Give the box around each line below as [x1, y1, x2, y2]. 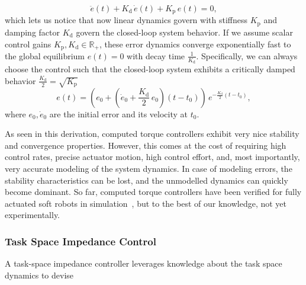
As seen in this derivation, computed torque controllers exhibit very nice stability [5, 127, 299, 140]
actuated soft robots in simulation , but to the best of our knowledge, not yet [5, 197, 287, 209]
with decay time [127, 49, 185, 62]
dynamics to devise [5, 268, 74, 281]
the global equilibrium [5, 49, 85, 62]
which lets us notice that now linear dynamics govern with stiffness [5, 14, 248, 26]
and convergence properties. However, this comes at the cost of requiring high [5, 139, 286, 151]
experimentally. [5, 209, 60, 221]
